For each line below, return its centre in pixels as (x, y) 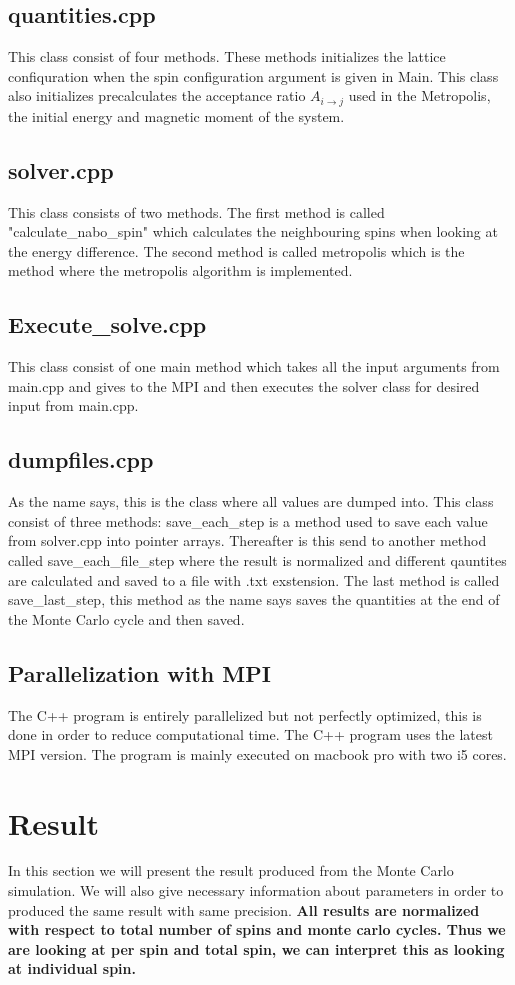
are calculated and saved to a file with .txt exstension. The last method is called (254, 579)
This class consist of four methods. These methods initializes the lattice (227, 56)
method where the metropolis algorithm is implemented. (180, 270)
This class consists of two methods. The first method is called (196, 211)
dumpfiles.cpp (81, 459)
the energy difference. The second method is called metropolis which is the (236, 250)
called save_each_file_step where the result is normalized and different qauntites (257, 559)
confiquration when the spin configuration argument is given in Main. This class (253, 75)
